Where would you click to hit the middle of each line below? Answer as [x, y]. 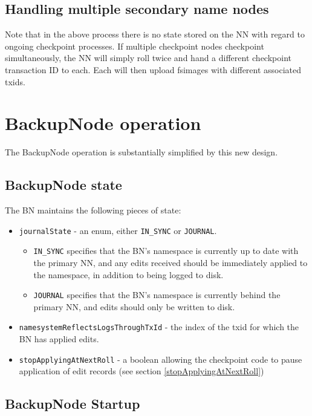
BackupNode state [63, 185]
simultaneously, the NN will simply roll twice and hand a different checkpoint [148, 58]
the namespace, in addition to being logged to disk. [128, 274]
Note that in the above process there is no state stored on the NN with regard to [155, 34]
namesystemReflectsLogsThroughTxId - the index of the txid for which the [159, 327]
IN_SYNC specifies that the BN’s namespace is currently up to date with [166, 251]
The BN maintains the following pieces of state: [93, 210]
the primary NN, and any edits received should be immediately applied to [171, 262]
